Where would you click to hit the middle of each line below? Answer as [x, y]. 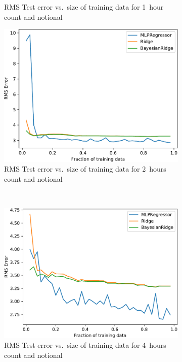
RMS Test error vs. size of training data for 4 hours [85, 345]
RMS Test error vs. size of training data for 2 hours [85, 169]
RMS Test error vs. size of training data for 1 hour [84, 7]
